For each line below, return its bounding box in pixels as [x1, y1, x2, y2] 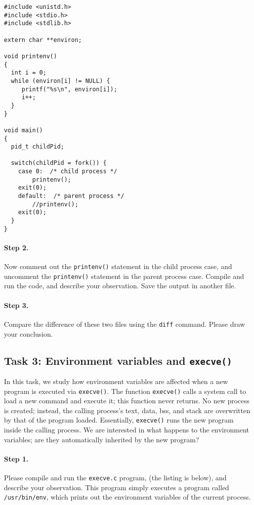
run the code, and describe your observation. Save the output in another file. [4, 280, 236, 291]
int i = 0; [11, 69, 46, 77]
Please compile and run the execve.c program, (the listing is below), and [4, 472, 227, 482]
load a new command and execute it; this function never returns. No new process [4, 395, 250, 406]
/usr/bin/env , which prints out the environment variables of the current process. [4, 492, 251, 502]
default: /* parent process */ [18, 193, 125, 200]
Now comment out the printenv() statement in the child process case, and [4, 261, 232, 272]
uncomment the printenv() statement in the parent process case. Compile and [4, 271, 244, 281]
